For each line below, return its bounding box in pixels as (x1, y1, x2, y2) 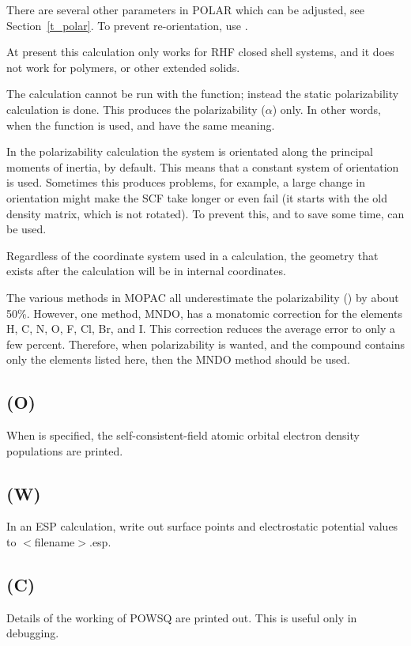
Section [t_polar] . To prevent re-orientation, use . (6, 17, 248, 33)
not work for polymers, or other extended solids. (6, 59, 240, 75)
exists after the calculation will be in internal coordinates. (6, 263, 286, 279)
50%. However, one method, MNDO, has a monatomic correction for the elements (6, 304, 402, 321)
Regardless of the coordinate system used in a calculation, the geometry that (6, 247, 379, 263)
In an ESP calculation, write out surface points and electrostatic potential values (6, 518, 398, 535)
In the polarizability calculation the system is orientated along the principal (6, 143, 373, 160)
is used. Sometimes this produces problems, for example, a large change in (6, 174, 366, 191)
